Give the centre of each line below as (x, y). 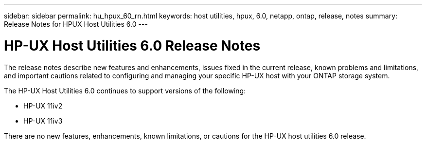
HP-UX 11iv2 (43, 106)
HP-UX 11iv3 (43, 121)
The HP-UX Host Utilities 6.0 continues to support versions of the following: (125, 90)
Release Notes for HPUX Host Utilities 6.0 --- (76, 24)
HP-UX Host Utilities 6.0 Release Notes (132, 45)
